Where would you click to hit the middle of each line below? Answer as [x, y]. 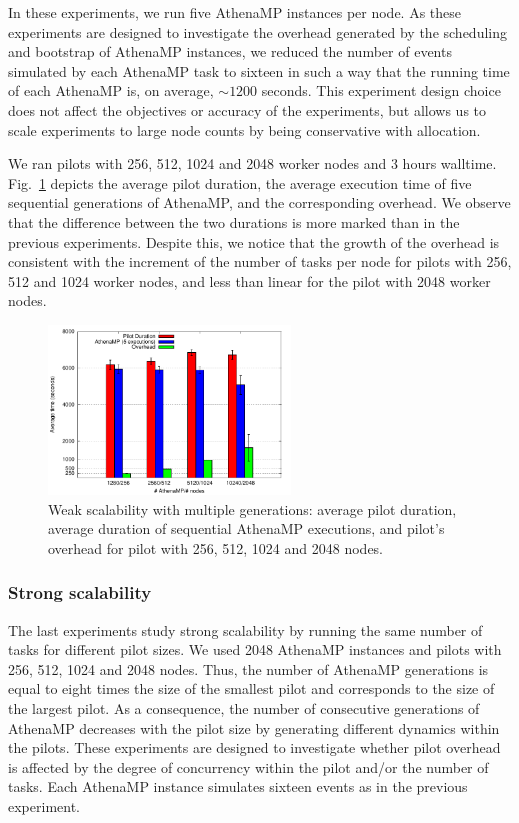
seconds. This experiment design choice [381, 90]
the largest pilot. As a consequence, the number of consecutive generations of [244, 707]
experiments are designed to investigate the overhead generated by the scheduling [257, 31]
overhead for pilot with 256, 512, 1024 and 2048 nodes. [216, 547]
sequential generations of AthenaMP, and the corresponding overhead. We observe [259, 202]
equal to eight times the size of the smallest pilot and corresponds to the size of [251, 688]
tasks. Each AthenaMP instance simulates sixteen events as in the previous [238, 786]
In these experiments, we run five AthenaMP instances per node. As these [235, 12]
